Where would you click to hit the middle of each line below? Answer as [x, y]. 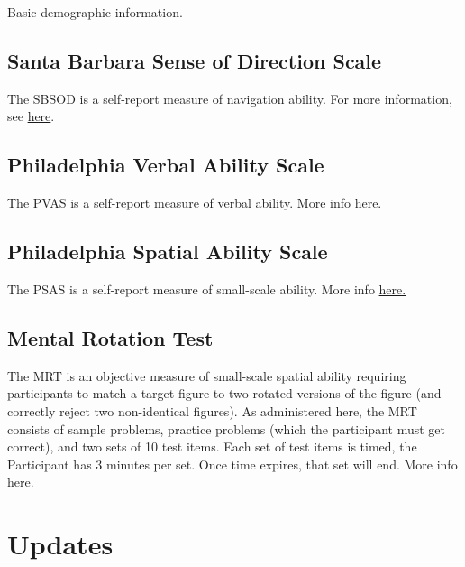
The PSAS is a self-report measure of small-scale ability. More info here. [207, 288]
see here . [31, 116]
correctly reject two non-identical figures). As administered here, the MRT [212, 410]
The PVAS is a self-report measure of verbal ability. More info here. [195, 203]
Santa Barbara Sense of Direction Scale [195, 60]
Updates [60, 544]
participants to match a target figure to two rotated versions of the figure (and [224, 393]
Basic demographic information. [95, 12]
